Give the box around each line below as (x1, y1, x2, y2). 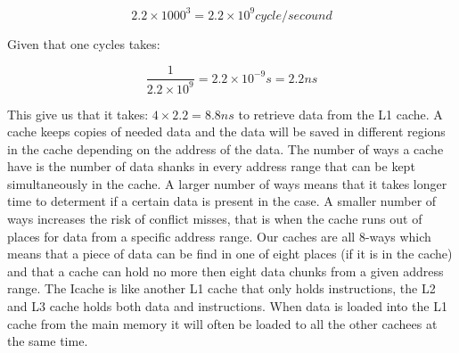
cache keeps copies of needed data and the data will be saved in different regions (7, 122, 446, 141)
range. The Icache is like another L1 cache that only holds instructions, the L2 (7, 279, 436, 298)
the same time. (7, 332, 88, 350)
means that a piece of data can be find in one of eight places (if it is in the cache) (7, 244, 453, 263)
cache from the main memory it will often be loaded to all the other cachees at (7, 314, 438, 332)
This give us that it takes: (7, 104, 149, 123)
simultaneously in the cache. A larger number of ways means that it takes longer (7, 174, 447, 193)
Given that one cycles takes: (7, 34, 160, 53)
